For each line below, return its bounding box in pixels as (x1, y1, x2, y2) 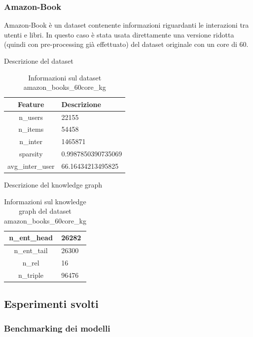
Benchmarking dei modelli (4, 322, 110, 334)
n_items (18, 124, 44, 134)
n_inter (19, 136, 43, 147)
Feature (18, 99, 44, 109)
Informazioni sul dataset (28, 72, 102, 82)
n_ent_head (9, 232, 53, 243)
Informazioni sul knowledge (4, 196, 86, 206)
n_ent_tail (14, 245, 48, 256)
